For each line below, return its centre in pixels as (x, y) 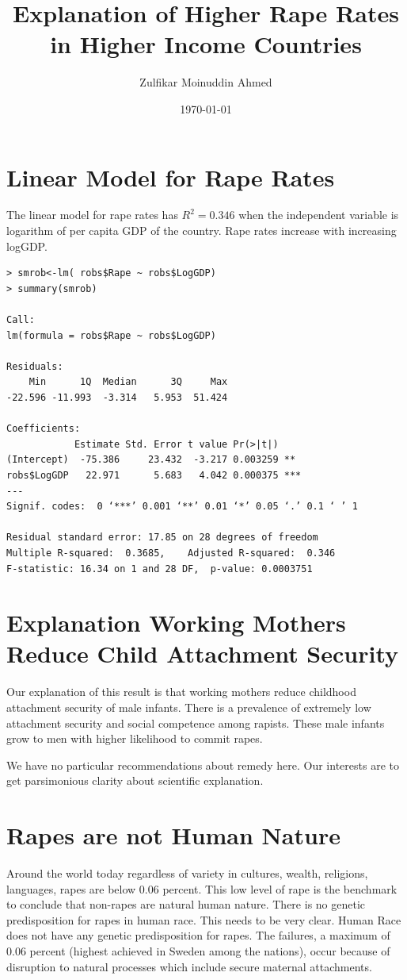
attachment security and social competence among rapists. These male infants (196, 723)
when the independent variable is (319, 215)
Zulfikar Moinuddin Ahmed (206, 82)
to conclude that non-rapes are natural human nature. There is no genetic (186, 904)
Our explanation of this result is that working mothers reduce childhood (181, 692)
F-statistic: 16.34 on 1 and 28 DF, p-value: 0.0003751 (160, 569)
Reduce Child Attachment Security (203, 653)
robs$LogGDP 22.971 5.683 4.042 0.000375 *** (154, 475)
